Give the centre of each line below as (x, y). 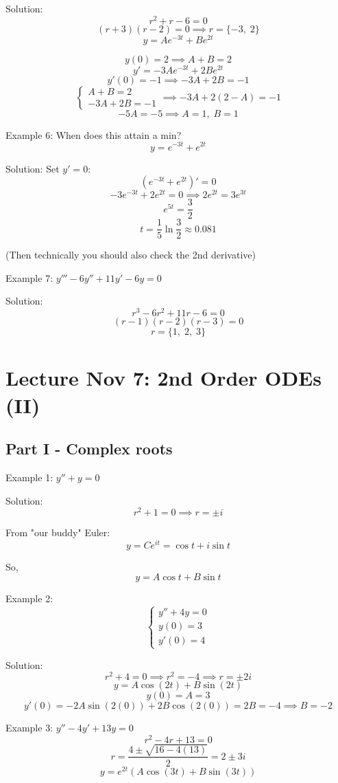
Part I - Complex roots (89, 449)
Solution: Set (33, 168)
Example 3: (29, 728)
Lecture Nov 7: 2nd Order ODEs (164, 378)
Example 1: (29, 477)
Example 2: (29, 598)
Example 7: (29, 277)
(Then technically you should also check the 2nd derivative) (131, 255)
